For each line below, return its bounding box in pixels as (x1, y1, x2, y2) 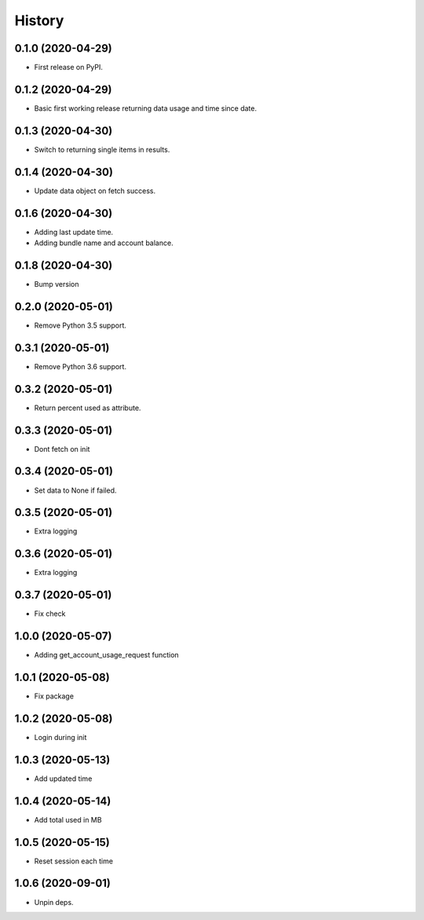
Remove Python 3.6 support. (34, 361, 127, 371)
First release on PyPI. (34, 63, 104, 72)
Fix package (34, 691, 75, 701)
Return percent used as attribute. (34, 403, 141, 412)
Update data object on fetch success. (34, 185, 156, 196)
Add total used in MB (34, 815, 102, 824)
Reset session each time (34, 856, 114, 866)
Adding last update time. (34, 227, 114, 236)
